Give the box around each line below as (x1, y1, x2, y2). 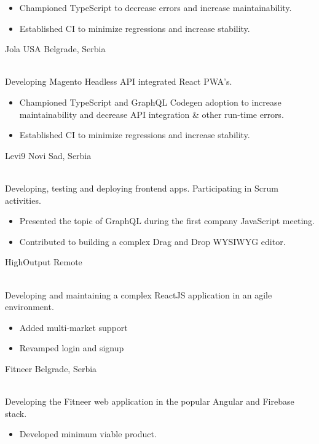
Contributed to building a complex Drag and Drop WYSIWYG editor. (19, 235, 286, 247)
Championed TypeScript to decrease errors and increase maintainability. (19, 1, 292, 14)
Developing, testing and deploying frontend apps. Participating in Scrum (5, 181, 278, 194)
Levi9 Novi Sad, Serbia (5, 149, 92, 162)
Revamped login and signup (19, 341, 124, 354)
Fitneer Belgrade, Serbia (5, 362, 97, 375)
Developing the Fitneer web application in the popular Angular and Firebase (5, 395, 294, 408)
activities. (5, 193, 41, 206)
